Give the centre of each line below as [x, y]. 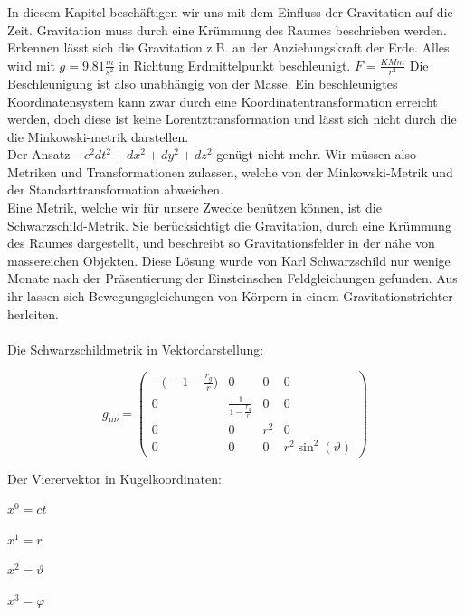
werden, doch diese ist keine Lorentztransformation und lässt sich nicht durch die [232, 119]
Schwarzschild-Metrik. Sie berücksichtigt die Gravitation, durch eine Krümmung [229, 225]
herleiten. [33, 313]
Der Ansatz [39, 154]
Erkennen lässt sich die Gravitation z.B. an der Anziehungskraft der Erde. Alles [228, 47]
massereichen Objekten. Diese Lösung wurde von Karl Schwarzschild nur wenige [229, 260]
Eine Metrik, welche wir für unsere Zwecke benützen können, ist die [195, 208]
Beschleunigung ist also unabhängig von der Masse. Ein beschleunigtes [203, 83]
